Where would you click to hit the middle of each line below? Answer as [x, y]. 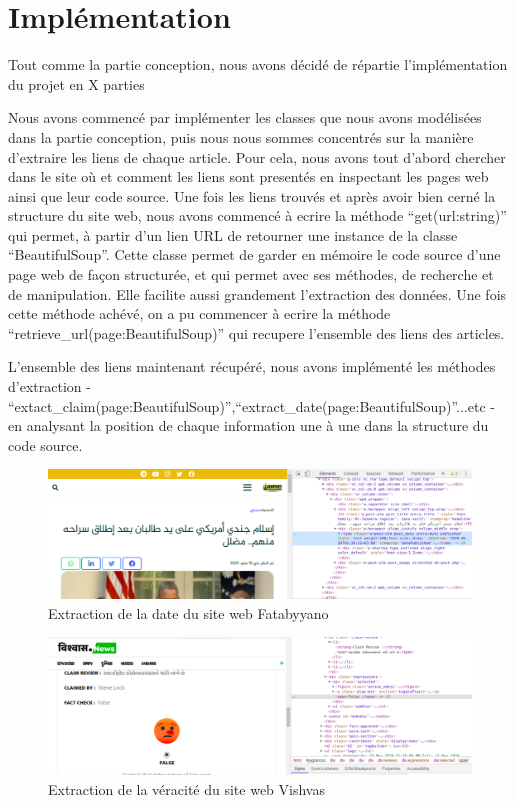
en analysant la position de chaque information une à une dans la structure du [248, 425]
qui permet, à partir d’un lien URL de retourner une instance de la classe [233, 234]
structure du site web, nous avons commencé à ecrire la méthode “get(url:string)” [257, 215]
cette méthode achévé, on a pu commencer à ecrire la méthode [199, 313]
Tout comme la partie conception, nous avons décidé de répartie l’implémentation [258, 64]
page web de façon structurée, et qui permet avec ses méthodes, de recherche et [251, 274]
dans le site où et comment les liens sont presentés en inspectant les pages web [248, 176]
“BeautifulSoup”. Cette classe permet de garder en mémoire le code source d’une [254, 254]
